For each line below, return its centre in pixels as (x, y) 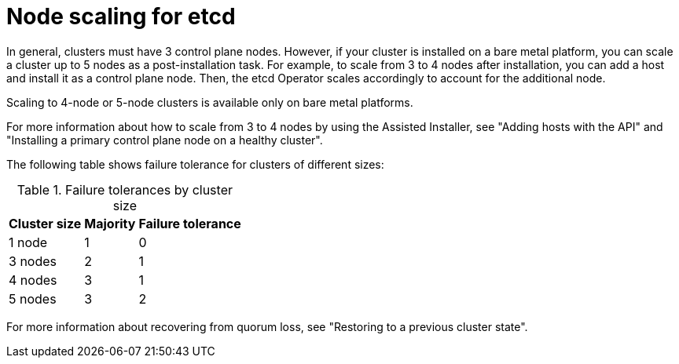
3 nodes (33, 261)
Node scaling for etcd (121, 16)
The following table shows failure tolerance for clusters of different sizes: (195, 164)
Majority (110, 223)
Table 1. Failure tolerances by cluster (125, 189)
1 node (28, 242)
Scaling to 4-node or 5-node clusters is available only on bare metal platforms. (210, 102)
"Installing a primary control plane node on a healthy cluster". (165, 140)
